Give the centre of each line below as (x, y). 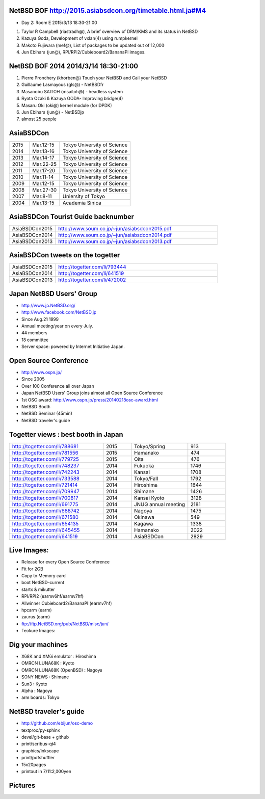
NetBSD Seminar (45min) (47, 413)
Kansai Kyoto (149, 498)
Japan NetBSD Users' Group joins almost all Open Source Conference (92, 393)
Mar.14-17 (43, 158)
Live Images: (29, 550)
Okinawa (144, 517)
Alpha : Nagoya (37, 691)
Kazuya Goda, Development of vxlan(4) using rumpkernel (79, 38)
